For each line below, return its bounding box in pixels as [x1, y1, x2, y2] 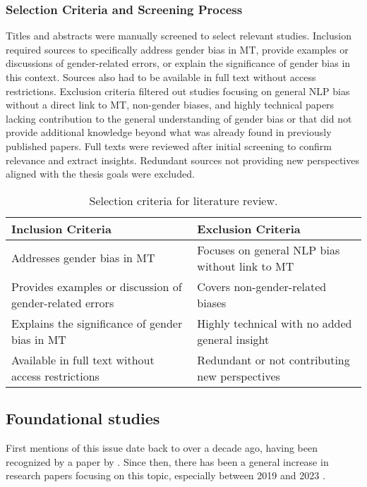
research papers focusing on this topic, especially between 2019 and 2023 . [6, 468, 325, 483]
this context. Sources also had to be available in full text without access [6, 70, 316, 84]
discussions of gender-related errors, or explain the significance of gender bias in [6, 56, 351, 70]
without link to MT [197, 257, 294, 274]
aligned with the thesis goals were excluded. [6, 166, 195, 181]
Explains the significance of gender [11, 314, 183, 331]
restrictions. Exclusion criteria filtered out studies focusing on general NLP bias [6, 83, 350, 98]
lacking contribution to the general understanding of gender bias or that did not [6, 111, 352, 125]
